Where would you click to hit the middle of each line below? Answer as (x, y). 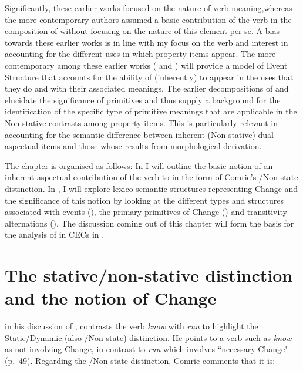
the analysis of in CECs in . (55, 235)
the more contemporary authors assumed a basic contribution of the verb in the (148, 19)
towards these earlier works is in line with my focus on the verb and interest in (147, 42)
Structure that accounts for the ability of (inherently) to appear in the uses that (149, 77)
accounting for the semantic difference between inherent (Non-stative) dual (139, 134)
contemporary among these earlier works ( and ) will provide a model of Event (146, 65)
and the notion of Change (111, 298)
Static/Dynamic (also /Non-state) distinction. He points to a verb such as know (148, 337)
